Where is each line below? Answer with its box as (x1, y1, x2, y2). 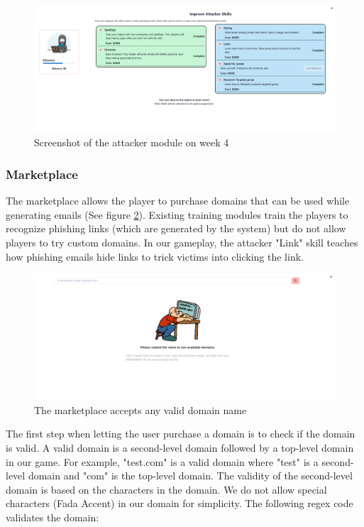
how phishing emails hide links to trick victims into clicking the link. (6, 249, 304, 263)
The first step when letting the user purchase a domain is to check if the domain (6, 426, 355, 441)
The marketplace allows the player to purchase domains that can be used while (6, 193, 350, 208)
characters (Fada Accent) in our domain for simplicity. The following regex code (6, 496, 353, 511)
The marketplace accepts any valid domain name (34, 402, 247, 417)
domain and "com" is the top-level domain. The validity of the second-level (28, 468, 353, 483)
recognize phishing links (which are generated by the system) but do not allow (6, 221, 346, 236)
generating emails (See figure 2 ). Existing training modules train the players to (6, 207, 348, 222)
